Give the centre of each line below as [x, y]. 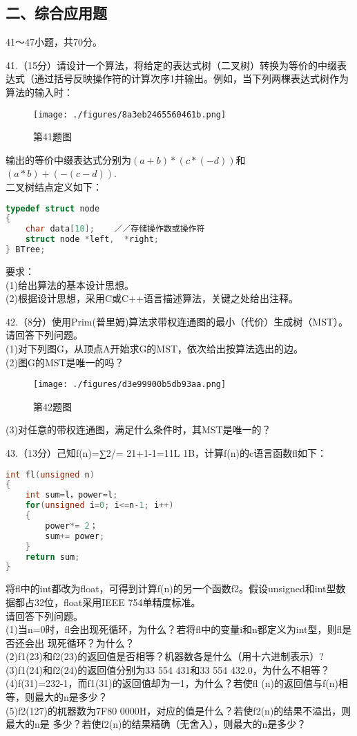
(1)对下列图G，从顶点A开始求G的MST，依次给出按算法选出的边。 [155, 348]
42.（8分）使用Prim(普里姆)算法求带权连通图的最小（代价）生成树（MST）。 [177, 321]
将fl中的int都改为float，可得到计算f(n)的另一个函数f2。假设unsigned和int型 [171, 588]
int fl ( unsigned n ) [50, 474]
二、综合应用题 [56, 13]
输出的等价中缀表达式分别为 [68, 159]
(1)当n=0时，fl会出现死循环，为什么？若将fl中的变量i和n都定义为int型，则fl [174, 629]
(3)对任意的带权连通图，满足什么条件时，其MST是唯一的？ [138, 430]
